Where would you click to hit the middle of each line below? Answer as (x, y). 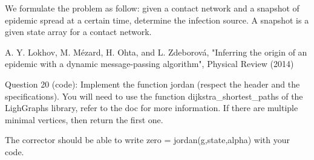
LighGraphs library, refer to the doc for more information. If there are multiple (152, 108)
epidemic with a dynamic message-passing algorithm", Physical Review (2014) (149, 64)
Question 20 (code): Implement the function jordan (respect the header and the (152, 84)
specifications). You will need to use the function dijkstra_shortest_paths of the (154, 96)
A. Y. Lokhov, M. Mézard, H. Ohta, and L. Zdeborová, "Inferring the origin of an (156, 52)
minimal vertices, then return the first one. (84, 119)
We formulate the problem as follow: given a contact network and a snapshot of (152, 8)
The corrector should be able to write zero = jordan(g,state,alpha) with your (148, 140)
